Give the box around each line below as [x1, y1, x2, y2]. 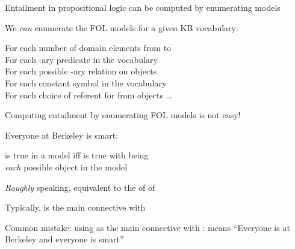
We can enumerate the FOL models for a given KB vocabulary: [5, 21, 238, 34]
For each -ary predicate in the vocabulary [5, 53, 158, 65]
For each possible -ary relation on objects [5, 65, 157, 77]
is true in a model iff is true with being [5, 149, 149, 161]
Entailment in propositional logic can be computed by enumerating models [5, 1, 281, 13]
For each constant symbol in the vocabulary [5, 76, 167, 89]
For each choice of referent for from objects [5, 88, 163, 101]
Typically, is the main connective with [5, 201, 146, 214]
